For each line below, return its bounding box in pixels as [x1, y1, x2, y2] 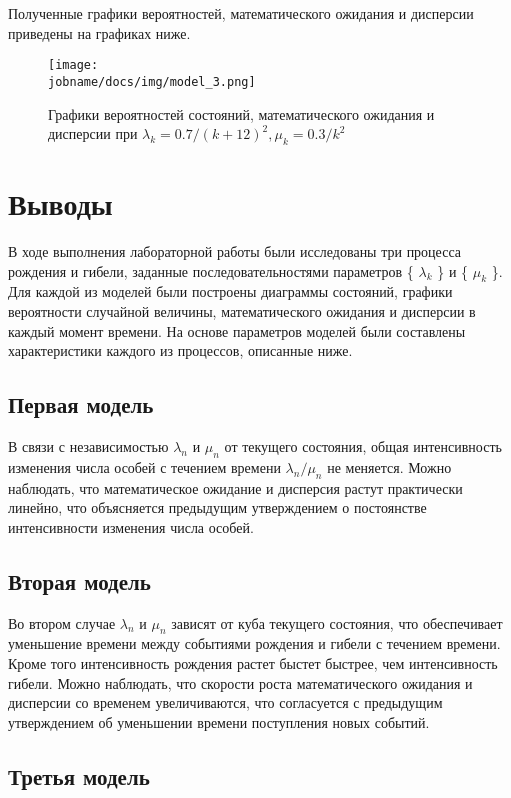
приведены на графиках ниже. [8, 22, 191, 43]
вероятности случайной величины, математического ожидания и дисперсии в [8, 301, 476, 321]
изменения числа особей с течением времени [8, 456, 281, 477]
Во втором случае [8, 612, 116, 633]
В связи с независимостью [8, 435, 169, 456]
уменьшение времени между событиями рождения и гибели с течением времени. [8, 633, 501, 654]
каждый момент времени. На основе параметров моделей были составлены [8, 320, 466, 341]
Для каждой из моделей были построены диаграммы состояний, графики [8, 281, 453, 302]
